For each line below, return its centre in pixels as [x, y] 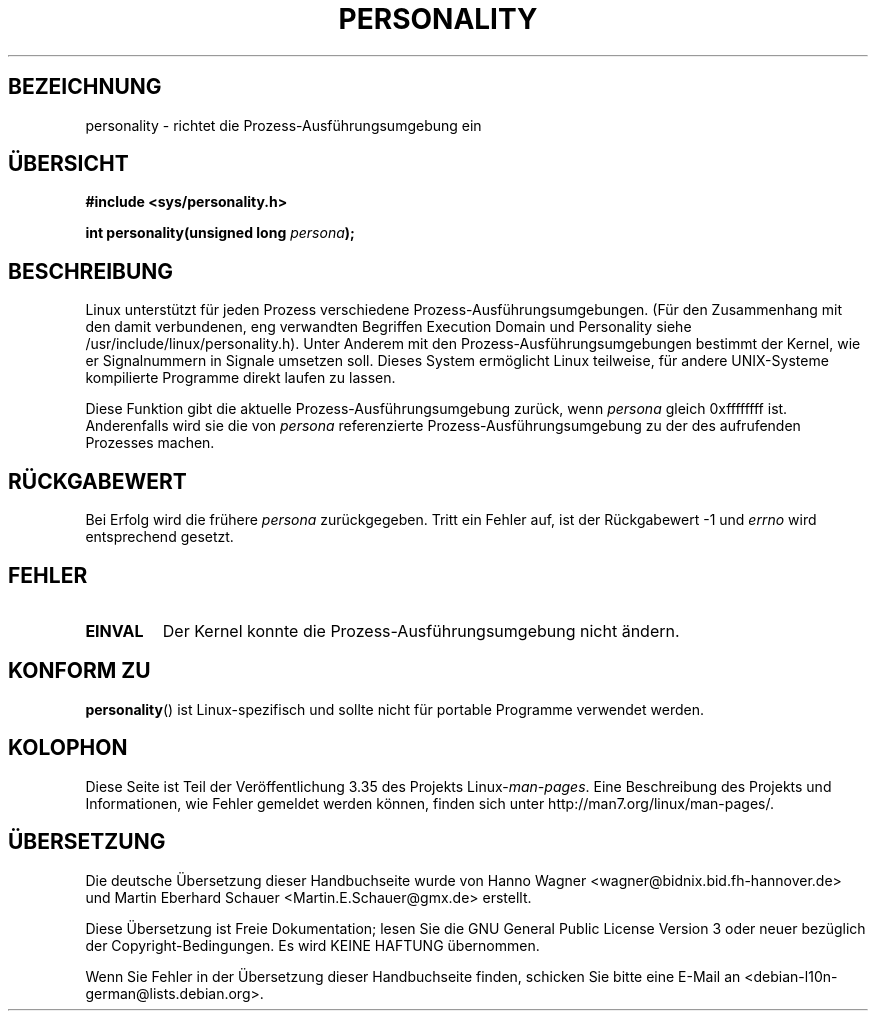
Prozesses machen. [150, 443]
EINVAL [114, 630]
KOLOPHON [68, 748]
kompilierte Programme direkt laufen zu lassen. [240, 378]
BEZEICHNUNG [85, 87]
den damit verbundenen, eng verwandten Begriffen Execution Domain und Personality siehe [388, 327]
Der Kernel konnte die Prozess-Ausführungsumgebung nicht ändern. [421, 630]
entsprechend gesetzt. [159, 537]
